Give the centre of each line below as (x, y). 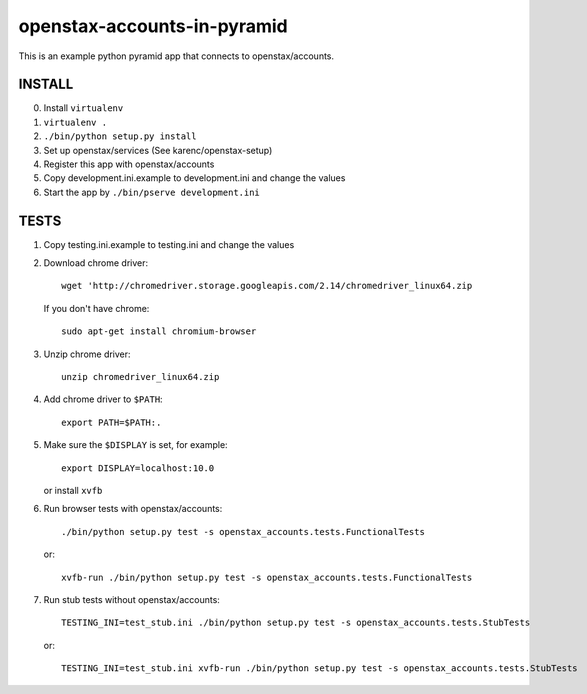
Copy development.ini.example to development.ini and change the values (194, 178)
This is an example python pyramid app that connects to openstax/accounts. (176, 56)
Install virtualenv (83, 108)
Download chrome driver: (96, 263)
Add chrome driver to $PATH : (103, 399)
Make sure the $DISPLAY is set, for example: (136, 445)
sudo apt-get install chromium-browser (159, 331)
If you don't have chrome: (96, 308)
